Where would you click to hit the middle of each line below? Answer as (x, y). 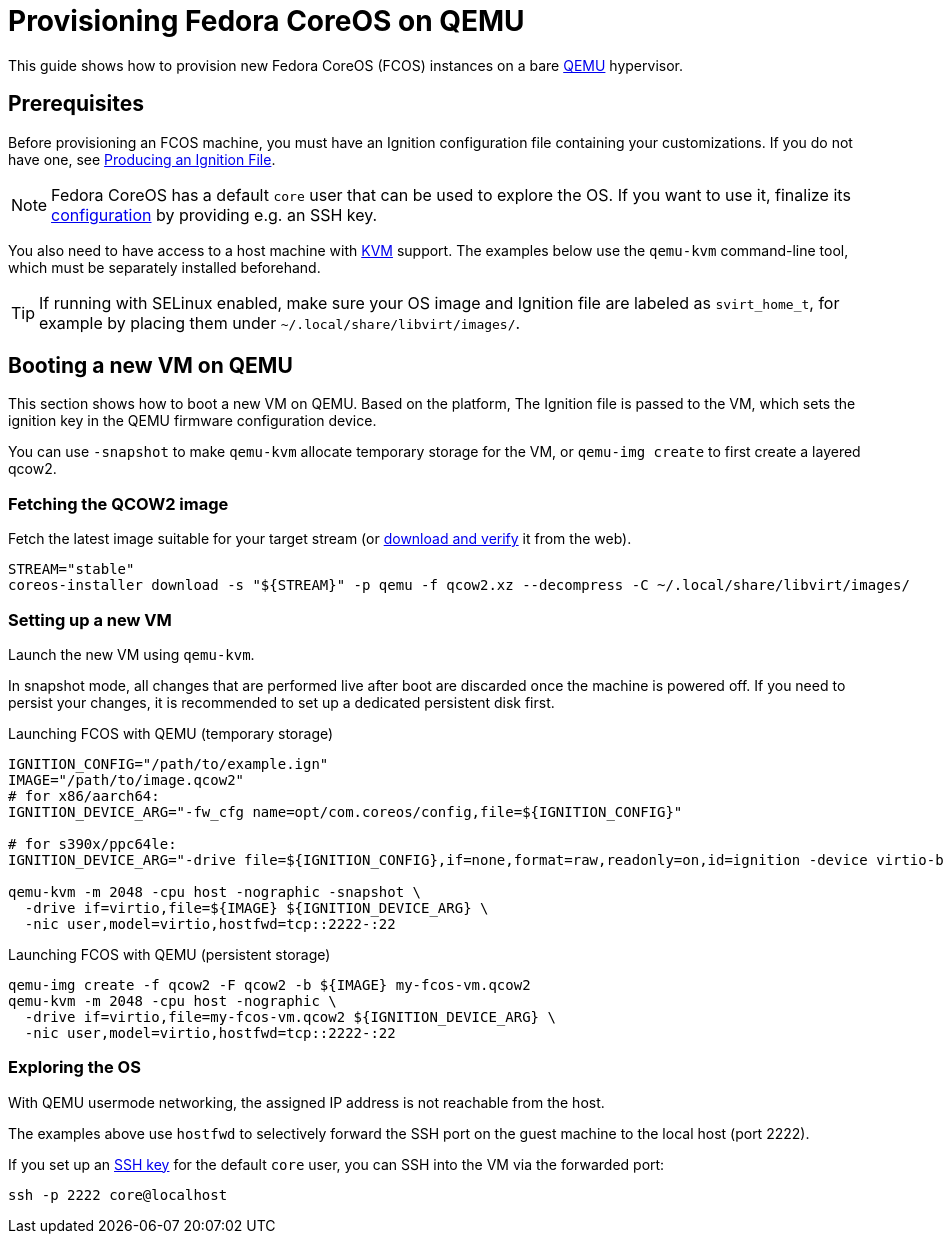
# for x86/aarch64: (84, 795)
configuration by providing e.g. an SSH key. (214, 214)
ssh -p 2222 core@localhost (118, 1194)
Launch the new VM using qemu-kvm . (131, 654)
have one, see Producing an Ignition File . (142, 159)
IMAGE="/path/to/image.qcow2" (126, 779)
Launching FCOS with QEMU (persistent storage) (169, 954)
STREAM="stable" (71, 569)
